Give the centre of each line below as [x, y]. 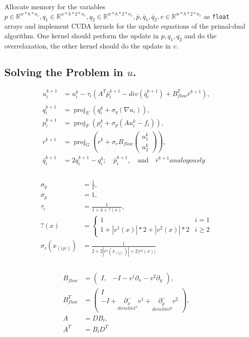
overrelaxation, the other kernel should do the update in [88, 45]
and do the [200, 35]
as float [217, 16]
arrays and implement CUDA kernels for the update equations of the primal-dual [125, 26]
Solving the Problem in [64, 72]
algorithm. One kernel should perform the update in [82, 35]
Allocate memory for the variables [55, 6]
